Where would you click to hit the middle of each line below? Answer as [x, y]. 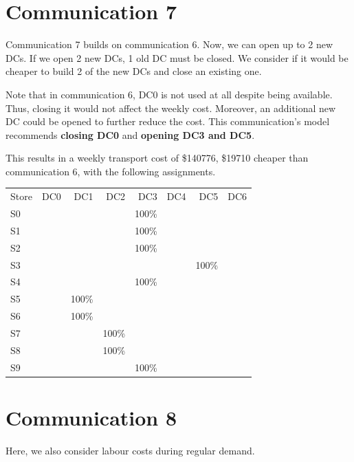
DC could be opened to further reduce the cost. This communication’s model [168, 121]
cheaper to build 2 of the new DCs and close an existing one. [134, 71]
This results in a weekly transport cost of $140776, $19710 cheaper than [157, 158]
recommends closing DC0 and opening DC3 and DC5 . [130, 134]
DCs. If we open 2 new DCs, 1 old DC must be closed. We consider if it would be [177, 57]
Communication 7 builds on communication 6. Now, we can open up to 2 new [169, 44]
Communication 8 [91, 417]
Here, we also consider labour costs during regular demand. [130, 450]
